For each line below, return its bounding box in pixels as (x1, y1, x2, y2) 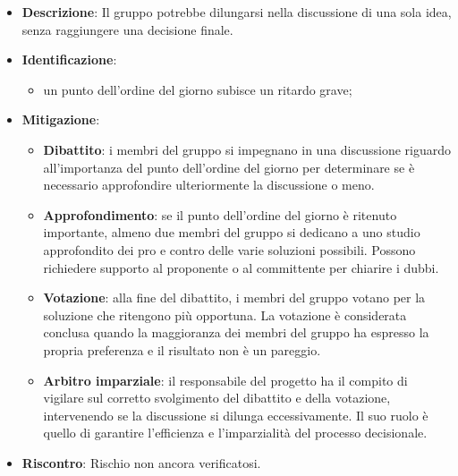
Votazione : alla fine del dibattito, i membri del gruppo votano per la (43, 288, 426, 307)
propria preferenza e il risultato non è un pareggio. (43, 340, 321, 359)
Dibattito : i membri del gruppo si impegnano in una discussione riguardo (43, 140, 452, 158)
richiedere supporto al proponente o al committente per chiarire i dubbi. (43, 258, 439, 276)
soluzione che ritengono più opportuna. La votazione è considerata (43, 305, 407, 324)
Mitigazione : (21, 110, 100, 129)
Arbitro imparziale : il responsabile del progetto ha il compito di (43, 370, 408, 389)
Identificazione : (21, 50, 117, 69)
